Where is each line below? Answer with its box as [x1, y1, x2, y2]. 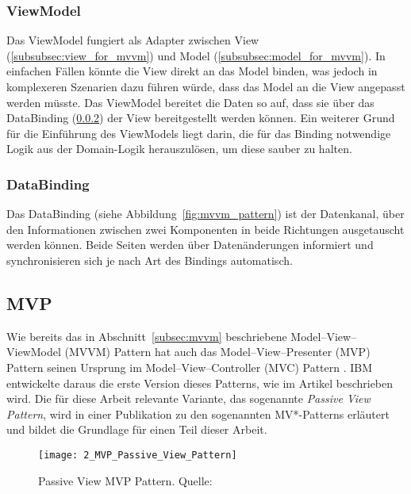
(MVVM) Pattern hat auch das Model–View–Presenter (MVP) [64, 343, 371, 360]
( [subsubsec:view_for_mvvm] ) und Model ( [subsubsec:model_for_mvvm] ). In [6, 47, 386, 63]
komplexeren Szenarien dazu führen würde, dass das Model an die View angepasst [6, 79, 405, 94]
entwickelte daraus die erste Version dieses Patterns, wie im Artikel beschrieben [6, 374, 394, 391]
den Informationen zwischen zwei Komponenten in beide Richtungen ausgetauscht [6, 220, 405, 237]
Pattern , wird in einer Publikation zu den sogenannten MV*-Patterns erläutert [6, 405, 390, 422]
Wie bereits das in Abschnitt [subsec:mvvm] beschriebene [6, 327, 287, 344]
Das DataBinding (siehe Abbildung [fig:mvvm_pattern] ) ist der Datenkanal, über [6, 205, 405, 222]
